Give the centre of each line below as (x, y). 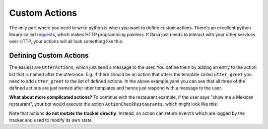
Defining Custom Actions (49, 56)
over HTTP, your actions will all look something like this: (66, 42)
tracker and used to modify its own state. (51, 120)
